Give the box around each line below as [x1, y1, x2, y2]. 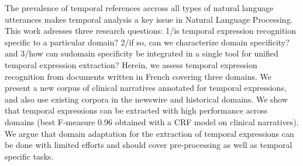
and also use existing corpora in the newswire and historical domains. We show [5, 93, 288, 105]
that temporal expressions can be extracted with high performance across [5, 104, 268, 116]
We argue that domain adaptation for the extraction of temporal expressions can [5, 127, 294, 139]
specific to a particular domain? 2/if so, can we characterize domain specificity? [5, 36, 290, 48]
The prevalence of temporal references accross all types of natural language [5, 2, 274, 13]
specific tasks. [5, 150, 54, 162]
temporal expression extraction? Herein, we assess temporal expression [5, 58, 257, 70]
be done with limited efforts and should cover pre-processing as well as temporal [5, 139, 292, 151]
